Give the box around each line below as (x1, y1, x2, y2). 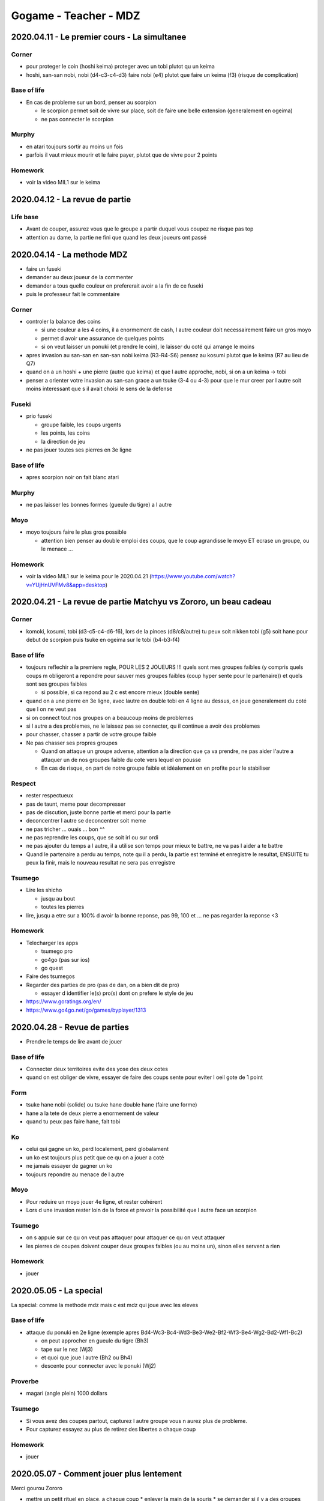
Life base (11, 213, 39, 222)
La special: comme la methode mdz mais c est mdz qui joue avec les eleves (11, 1301, 199, 1308)
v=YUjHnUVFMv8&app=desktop (26, 581, 106, 588)
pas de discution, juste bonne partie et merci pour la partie (26, 808, 171, 816)
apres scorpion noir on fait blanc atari (26, 474, 119, 481)
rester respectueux (26, 792, 73, 799)
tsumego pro (41, 947, 73, 955)
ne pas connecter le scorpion (41, 115, 114, 122)
